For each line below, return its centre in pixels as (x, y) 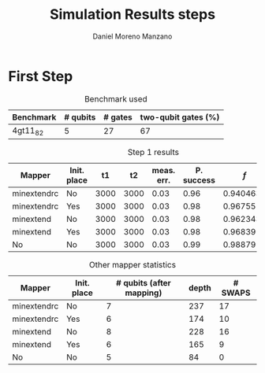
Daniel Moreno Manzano (132, 36)
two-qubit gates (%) (180, 117)
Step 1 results (153, 152)
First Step (41, 76)
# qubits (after (143, 283)
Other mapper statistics (132, 264)
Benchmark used (116, 98)
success (199, 180)
